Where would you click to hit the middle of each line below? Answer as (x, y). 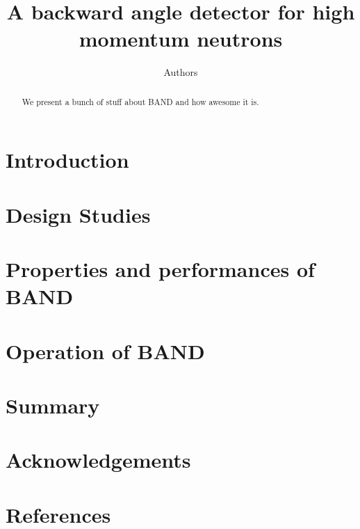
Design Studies (78, 214)
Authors (181, 72)
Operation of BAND (105, 350)
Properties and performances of (160, 269)
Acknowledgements (98, 460)
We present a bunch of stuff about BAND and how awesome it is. (140, 101)
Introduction (67, 160)
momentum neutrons (181, 39)
